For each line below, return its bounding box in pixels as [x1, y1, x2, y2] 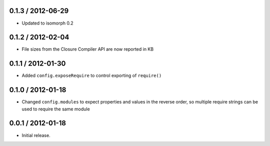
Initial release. [21, 132, 50, 138]
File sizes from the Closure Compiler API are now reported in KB [21, 46, 154, 52]
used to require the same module [21, 106, 90, 112]
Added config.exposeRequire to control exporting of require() [21, 73, 162, 79]
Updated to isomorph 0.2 [21, 20, 73, 26]
